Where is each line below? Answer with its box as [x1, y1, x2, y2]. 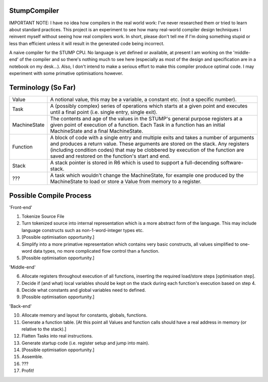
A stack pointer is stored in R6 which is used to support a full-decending [50, 159, 219, 166]
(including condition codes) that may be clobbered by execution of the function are [50, 147, 244, 154]
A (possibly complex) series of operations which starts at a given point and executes [50, 103, 248, 109]
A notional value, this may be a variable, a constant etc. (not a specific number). [50, 96, 237, 103]
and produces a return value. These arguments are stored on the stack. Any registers [50, 140, 249, 147]
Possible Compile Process [9, 191, 92, 200]
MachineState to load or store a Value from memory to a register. [50, 178, 202, 185]
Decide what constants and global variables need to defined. [21, 287, 146, 293]
